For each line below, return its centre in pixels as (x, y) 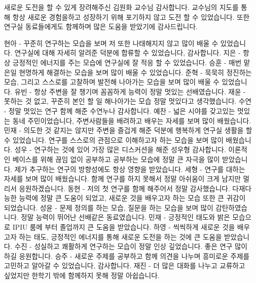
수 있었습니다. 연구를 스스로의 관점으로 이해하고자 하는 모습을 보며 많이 (114, 140)
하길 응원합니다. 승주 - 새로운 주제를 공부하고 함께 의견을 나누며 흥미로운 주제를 (127, 256)
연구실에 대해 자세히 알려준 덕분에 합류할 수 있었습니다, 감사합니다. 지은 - (128, 53)
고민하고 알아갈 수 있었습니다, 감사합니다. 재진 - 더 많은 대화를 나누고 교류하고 (125, 265)
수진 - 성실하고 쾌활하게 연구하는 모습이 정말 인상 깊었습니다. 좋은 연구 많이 (131, 246)
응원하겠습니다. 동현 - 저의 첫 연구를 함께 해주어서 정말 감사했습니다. (125, 188)
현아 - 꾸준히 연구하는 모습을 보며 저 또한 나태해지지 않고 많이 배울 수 (111, 43)
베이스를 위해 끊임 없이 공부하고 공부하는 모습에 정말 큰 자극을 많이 (116, 159)
